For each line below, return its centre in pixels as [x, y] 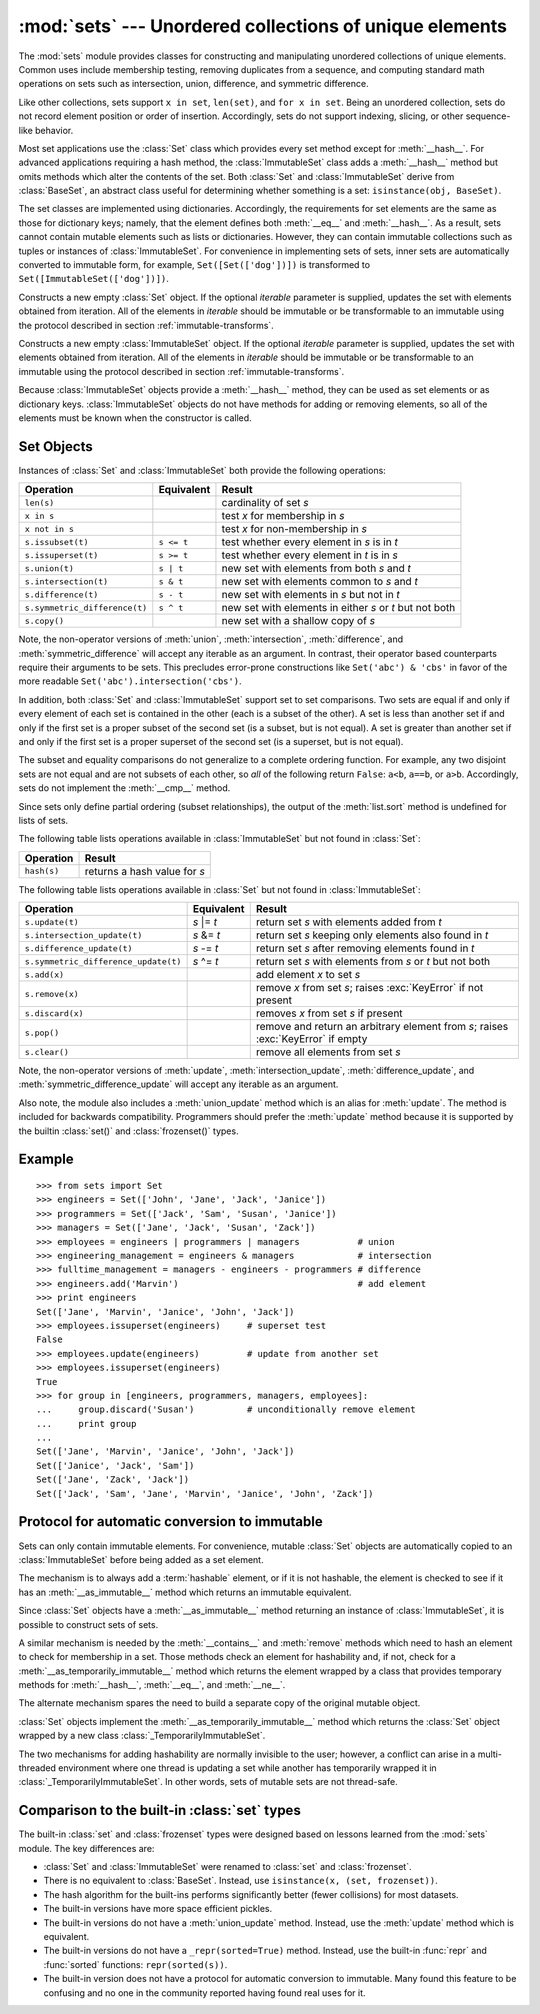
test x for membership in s [283, 516]
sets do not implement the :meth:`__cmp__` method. [124, 788]
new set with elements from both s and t [316, 568]
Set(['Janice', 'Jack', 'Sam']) [115, 1465]
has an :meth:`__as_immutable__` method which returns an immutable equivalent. [185, 1592]
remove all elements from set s [328, 1052]
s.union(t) [49, 568]
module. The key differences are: [86, 1848]
